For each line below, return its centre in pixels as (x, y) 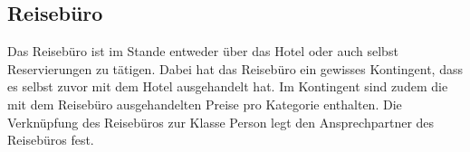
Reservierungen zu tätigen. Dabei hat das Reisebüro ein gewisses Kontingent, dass (235, 68)
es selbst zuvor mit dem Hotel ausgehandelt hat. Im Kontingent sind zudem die (228, 86)
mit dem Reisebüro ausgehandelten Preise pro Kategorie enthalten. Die (205, 104)
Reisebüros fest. (51, 140)
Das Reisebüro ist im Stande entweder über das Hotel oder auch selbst (203, 51)
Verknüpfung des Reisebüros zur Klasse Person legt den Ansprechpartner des (221, 122)
